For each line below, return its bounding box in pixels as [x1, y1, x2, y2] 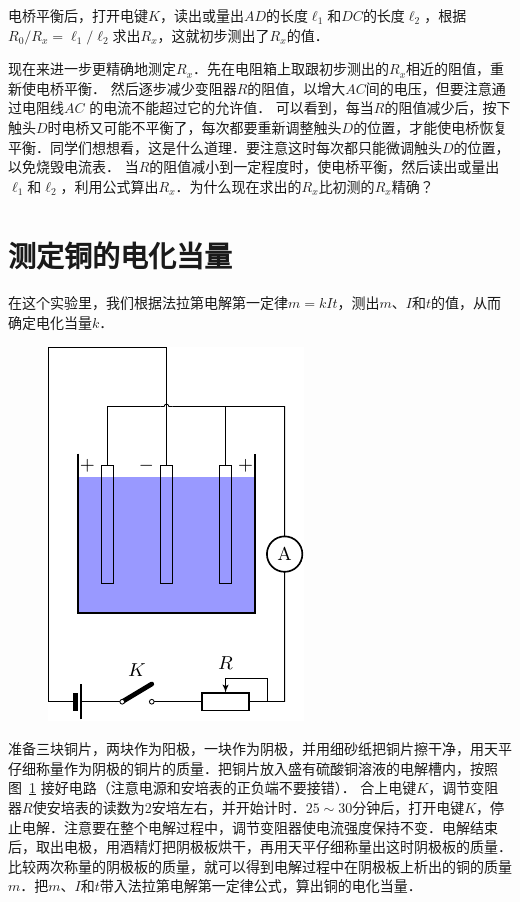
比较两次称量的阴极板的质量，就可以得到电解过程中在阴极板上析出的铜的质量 [8, 855, 512, 876]
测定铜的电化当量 [8, 234, 233, 275]
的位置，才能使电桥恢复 [353, 116, 508, 137]
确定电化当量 [8, 312, 92, 333]
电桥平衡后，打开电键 [8, 5, 148, 25]
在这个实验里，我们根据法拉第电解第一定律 [8, 292, 288, 313]
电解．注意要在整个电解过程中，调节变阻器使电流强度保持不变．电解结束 [21, 816, 498, 837]
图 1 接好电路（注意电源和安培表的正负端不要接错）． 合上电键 [8, 777, 417, 798]
